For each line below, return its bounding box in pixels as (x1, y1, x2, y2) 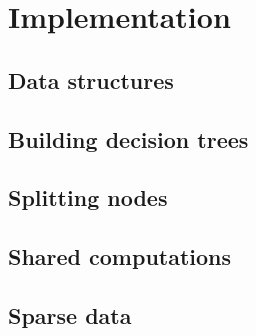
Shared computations (8, 241, 232, 272)
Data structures (8, 64, 174, 95)
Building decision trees (8, 123, 249, 154)
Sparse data (8, 299, 132, 330)
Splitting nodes (8, 182, 168, 213)
